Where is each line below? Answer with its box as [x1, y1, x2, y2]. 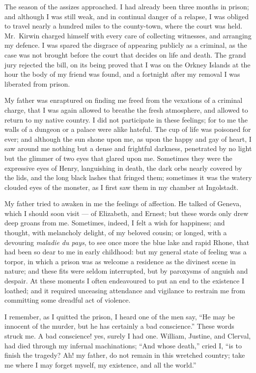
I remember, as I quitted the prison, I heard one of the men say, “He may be [4, 311, 235, 321]
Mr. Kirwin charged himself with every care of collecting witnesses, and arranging [4, 30, 252, 40]
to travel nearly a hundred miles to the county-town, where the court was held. [4, 21, 243, 31]
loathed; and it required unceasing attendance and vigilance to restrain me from [4, 285, 245, 295]
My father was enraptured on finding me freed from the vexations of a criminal [4, 95, 243, 105]
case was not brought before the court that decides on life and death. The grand [4, 49, 246, 60]
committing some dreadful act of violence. [4, 295, 131, 305]
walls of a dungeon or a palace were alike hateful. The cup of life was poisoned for [4, 124, 251, 134]
